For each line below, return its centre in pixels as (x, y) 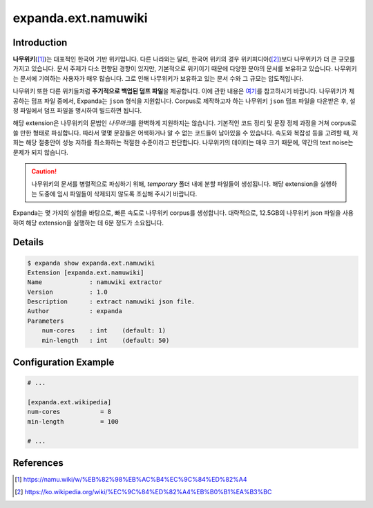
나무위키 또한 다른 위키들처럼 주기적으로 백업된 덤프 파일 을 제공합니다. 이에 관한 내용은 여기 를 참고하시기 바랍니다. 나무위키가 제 (184, 91)
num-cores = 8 (69, 412)
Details (28, 242)
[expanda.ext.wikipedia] (69, 402)
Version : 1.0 (68, 292)
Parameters (46, 321)
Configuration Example (64, 363)
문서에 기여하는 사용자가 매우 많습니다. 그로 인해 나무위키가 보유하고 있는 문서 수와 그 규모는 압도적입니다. (162, 78)
